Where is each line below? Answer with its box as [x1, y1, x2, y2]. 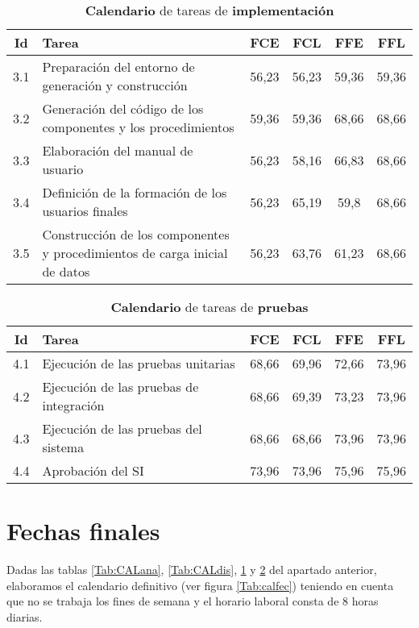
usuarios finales [42, 202, 128, 220]
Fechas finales [6, 514, 160, 547]
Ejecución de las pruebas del [42, 419, 202, 438]
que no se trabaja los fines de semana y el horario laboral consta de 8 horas [6, 593, 379, 609]
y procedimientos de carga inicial [42, 243, 228, 262]
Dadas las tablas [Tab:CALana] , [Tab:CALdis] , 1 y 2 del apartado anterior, [6, 561, 377, 578]
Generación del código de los [42, 99, 204, 118]
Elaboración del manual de [42, 141, 193, 160]
